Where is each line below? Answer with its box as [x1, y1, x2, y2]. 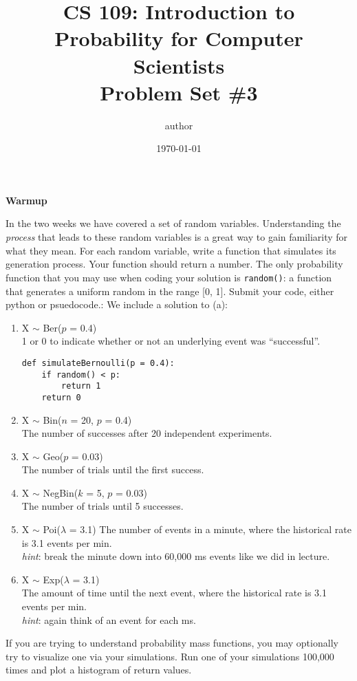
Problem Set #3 [100, 78, 258, 106]
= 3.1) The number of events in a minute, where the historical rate [69, 522, 351, 537]
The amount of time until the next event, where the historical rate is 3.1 [21, 585, 327, 600]
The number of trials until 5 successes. [21, 499, 184, 513]
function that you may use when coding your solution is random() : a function [6, 270, 332, 284]
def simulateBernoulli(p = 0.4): [21, 358, 175, 368]
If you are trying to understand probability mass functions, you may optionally [6, 636, 338, 650]
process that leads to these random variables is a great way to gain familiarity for [6, 230, 348, 244]
